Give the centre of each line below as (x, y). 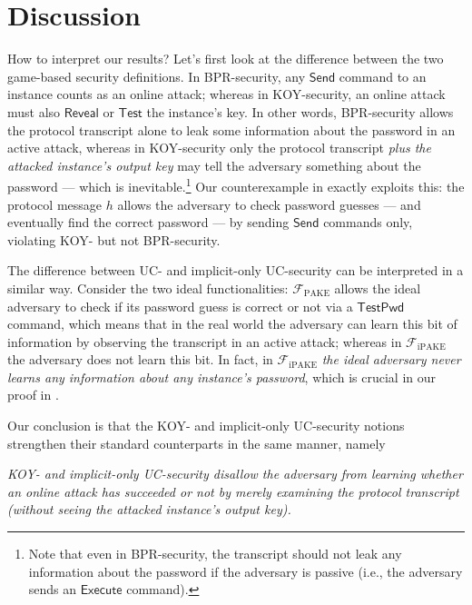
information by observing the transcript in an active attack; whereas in (205, 341)
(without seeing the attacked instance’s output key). (149, 509)
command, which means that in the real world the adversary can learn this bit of (232, 324)
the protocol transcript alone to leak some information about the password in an (231, 129)
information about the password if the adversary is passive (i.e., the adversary (246, 571)
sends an (53, 589)
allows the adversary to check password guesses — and (269, 204)
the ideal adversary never (391, 359)
